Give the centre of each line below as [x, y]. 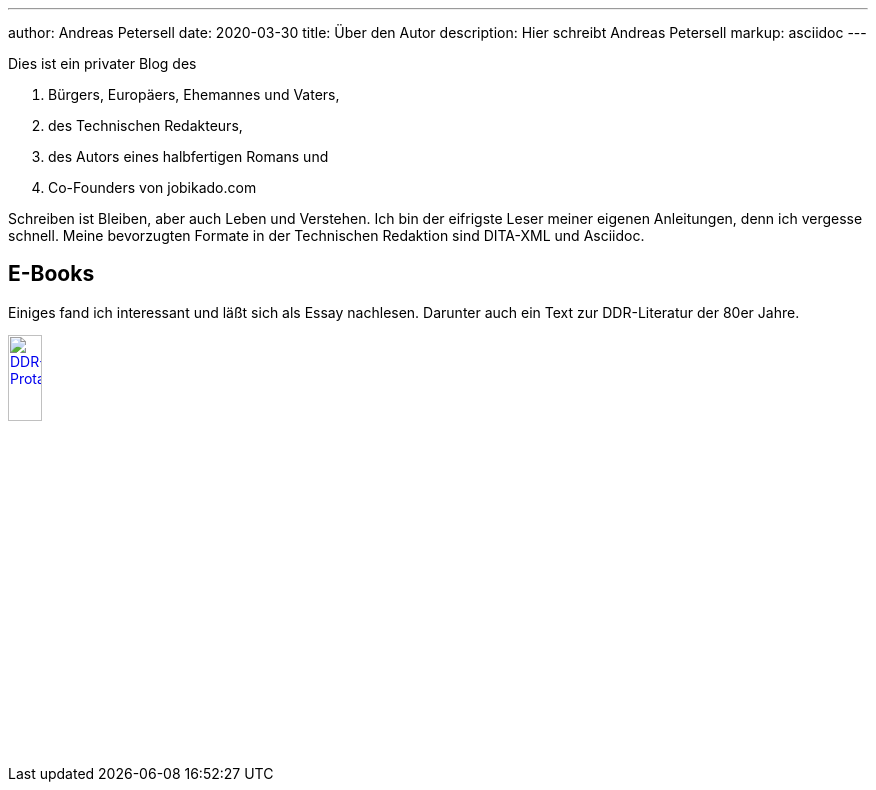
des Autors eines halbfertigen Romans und [188, 156]
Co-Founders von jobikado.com [152, 187]
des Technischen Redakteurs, [145, 125]
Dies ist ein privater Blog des [102, 63]
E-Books [51, 274]
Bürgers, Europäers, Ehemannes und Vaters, [194, 94]
